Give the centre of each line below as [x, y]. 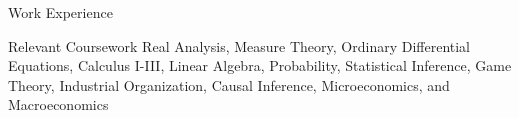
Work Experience [60, 12]
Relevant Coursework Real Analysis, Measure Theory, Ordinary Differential [239, 45]
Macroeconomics [58, 104]
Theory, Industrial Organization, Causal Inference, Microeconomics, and [229, 84]
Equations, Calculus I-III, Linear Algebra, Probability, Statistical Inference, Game [260, 65]
